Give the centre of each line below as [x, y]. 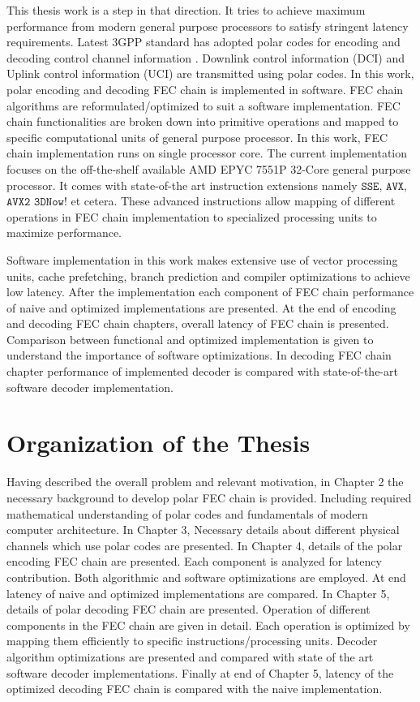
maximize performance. [64, 233]
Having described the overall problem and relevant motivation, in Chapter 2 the [205, 482]
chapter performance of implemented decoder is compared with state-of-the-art [202, 371]
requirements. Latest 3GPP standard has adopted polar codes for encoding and [204, 42]
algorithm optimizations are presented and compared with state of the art [190, 656]
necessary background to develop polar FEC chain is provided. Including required [209, 497]
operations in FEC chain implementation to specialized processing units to [192, 216]
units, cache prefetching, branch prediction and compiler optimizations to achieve [208, 276]
